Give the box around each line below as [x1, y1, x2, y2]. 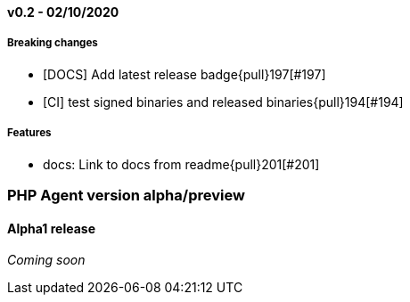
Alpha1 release [7, 220, 95, 236]
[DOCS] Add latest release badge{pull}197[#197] [43, 66, 326, 82]
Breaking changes [7, 37, 98, 50]
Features [7, 127, 52, 140]
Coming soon [7, 252, 86, 268]
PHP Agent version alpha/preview [7, 185, 245, 204]
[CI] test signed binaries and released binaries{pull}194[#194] [43, 94, 404, 110]
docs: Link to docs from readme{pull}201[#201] [43, 156, 320, 172]
